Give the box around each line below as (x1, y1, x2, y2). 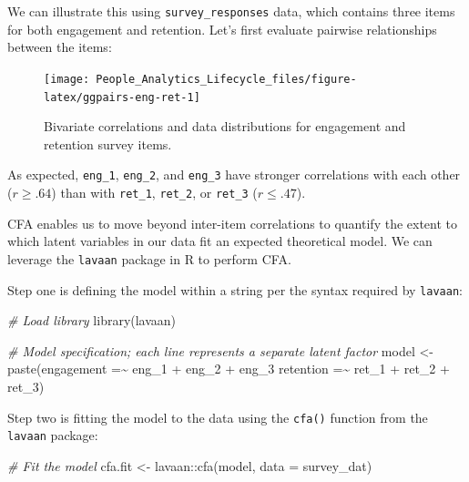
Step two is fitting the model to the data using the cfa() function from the (7, 407, 428, 426)
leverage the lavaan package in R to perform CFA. (7, 249, 291, 268)
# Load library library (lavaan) (7, 311, 177, 330)
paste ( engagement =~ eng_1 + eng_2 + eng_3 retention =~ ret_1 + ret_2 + (7, 359, 450, 378)
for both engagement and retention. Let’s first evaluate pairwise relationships (7, 19, 437, 38)
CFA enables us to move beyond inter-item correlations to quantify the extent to (7, 213, 458, 232)
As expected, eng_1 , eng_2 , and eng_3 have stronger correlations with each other (7, 165, 461, 184)
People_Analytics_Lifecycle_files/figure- (96, 72, 357, 86)
